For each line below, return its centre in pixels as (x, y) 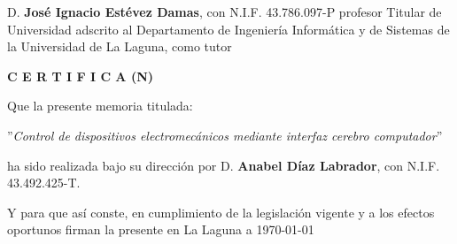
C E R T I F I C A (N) (81, 76)
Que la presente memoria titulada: (100, 106)
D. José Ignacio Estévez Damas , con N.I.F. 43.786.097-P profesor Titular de (225, 11)
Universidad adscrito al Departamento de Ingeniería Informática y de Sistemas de (228, 29)
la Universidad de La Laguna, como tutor (120, 46)
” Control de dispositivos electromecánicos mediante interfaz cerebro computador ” (225, 135)
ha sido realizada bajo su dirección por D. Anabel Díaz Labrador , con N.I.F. (224, 165)
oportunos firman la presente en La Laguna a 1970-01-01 (161, 229)
